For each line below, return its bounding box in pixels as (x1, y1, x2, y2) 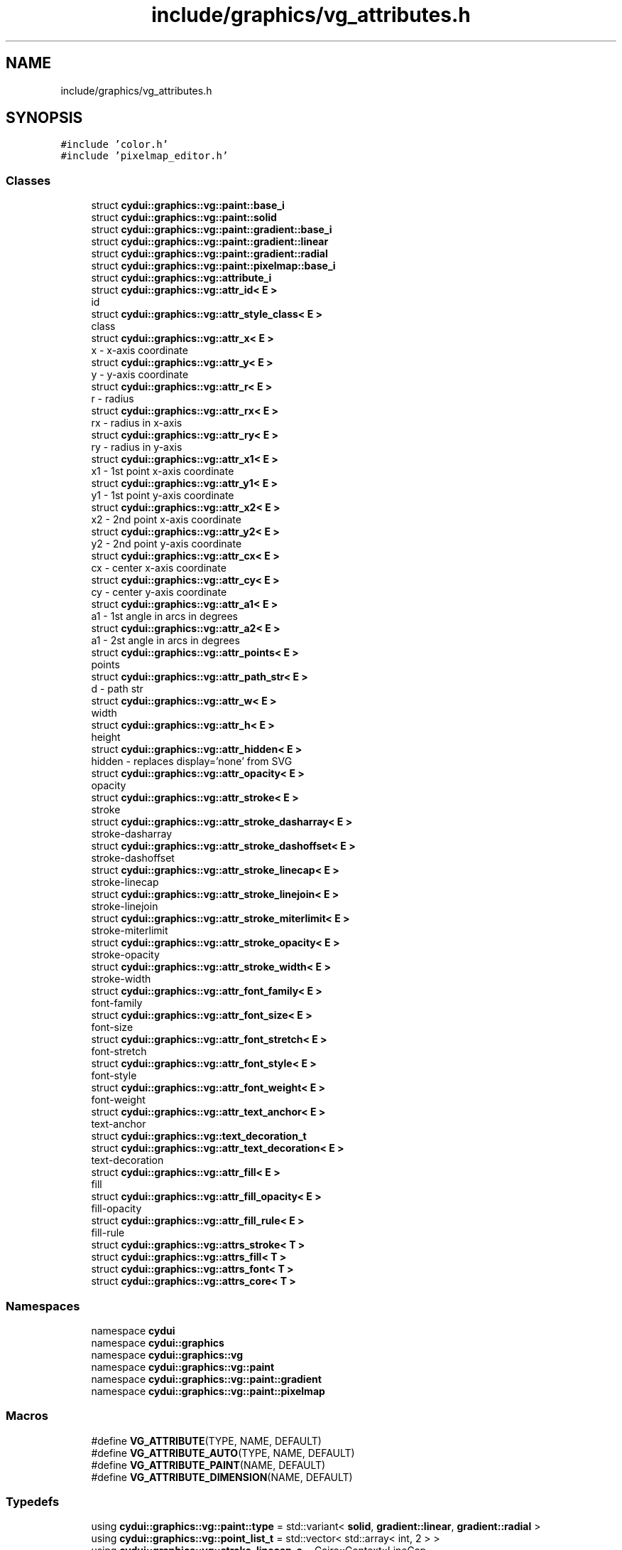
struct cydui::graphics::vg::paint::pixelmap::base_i (91, 260, 336, 272)
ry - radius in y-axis (91, 441, 182, 454)
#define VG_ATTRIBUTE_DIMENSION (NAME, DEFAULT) (91, 1470, 353, 1483)
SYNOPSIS (6, 109, 83, 127)
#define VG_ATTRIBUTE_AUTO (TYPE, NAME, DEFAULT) (91, 1446, 355, 1459)
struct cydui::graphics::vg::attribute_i (91, 272, 272, 284)
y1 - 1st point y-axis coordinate (91, 489, 234, 502)
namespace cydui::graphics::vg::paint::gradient (91, 1372, 322, 1385)
